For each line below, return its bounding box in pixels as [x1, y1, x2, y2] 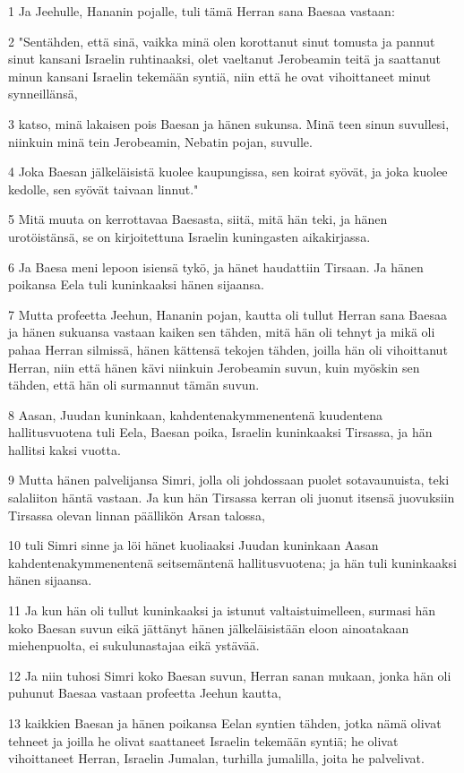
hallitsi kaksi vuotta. [8, 440, 121, 459]
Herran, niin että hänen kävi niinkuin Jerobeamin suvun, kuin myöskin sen [8, 357, 420, 376]
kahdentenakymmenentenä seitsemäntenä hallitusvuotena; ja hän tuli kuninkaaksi [8, 553, 457, 571]
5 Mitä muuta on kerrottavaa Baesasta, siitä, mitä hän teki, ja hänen [8, 210, 388, 228]
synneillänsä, [8, 84, 78, 103]
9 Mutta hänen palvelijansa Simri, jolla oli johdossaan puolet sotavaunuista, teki [8, 470, 450, 489]
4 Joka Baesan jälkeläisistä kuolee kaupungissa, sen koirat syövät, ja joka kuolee [8, 162, 448, 181]
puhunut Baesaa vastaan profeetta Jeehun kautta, [8, 683, 282, 702]
